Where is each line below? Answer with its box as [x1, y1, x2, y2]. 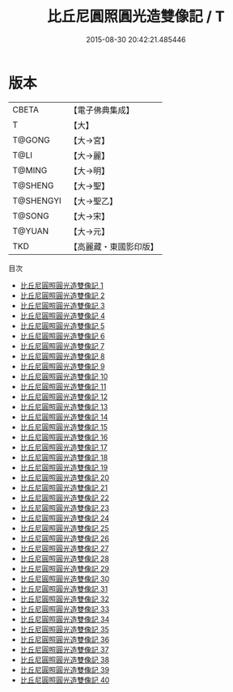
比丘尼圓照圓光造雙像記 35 [19, 624, 109, 634]
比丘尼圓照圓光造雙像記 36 [19, 635, 110, 644]
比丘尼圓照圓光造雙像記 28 [19, 554, 109, 563]
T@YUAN [12, 225, 49, 236]
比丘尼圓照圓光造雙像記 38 [19, 655, 110, 664]
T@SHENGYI [12, 195, 62, 206]
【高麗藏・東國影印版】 [69, 240, 159, 252]
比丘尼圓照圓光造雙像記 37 [19, 644, 109, 654]
